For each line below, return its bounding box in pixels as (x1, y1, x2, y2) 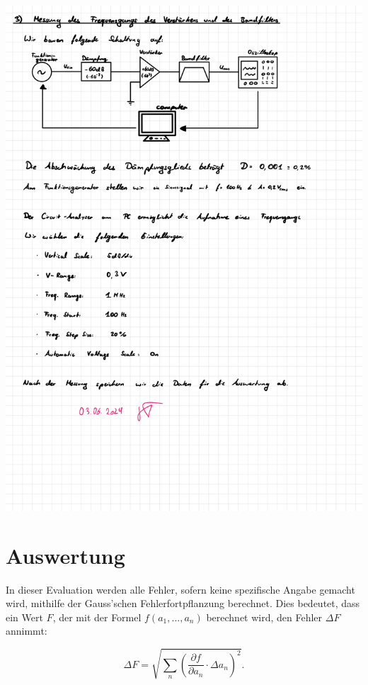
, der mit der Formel (52, 609, 142, 624)
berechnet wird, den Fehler (206, 609, 323, 624)
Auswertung (6, 540, 125, 570)
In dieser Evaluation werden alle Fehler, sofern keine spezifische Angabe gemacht (6, 582, 355, 596)
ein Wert (6, 609, 43, 624)
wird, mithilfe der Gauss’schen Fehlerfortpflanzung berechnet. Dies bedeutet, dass (6, 596, 360, 611)
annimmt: (6, 623, 47, 638)
